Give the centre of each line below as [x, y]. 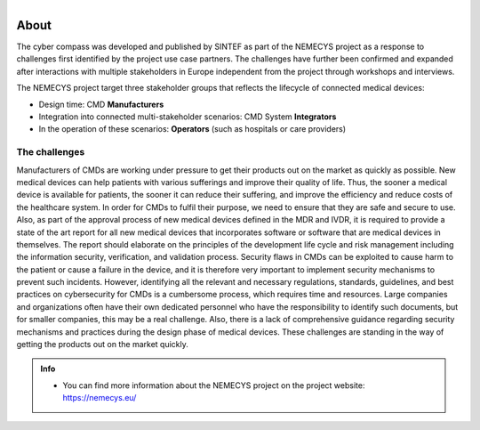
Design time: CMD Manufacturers [101, 104]
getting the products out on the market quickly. [102, 345]
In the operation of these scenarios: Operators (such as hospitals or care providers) [192, 129]
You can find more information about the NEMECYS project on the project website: [214, 385]
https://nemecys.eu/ [100, 398]
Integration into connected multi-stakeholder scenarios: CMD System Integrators [188, 117]
